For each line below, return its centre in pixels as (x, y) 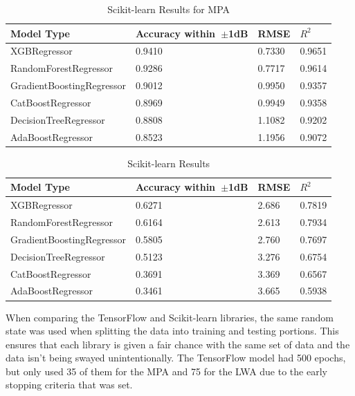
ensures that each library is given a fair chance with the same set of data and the (178, 344)
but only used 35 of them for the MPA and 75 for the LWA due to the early (166, 371)
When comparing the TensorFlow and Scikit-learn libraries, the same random (170, 317)
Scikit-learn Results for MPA (169, 9)
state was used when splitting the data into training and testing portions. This (172, 331)
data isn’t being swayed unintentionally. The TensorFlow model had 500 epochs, (176, 358)
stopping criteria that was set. (69, 385)
